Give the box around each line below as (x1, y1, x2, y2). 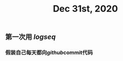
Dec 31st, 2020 (52, 3, 118, 15)
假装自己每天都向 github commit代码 (5, 49, 93, 56)
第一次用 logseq (5, 33, 56, 41)
